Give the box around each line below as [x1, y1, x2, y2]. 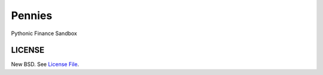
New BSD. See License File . [11, 61, 80, 68]
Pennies [11, 9, 53, 22]
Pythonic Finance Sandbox [11, 30, 78, 37]
